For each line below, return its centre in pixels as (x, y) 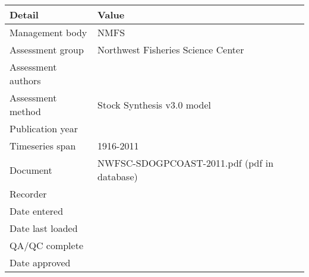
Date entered (37, 211)
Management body (48, 32)
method (25, 111)
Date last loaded (44, 228)
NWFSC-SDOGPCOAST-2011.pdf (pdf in (186, 163)
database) (118, 176)
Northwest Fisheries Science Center (171, 50)
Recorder (28, 194)
